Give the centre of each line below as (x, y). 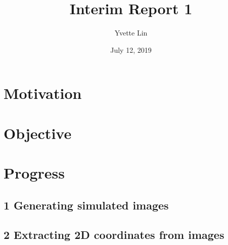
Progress (34, 173)
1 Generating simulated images (86, 205)
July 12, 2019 (131, 49)
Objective (38, 133)
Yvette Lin (131, 33)
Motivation (43, 93)
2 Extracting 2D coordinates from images (114, 235)
